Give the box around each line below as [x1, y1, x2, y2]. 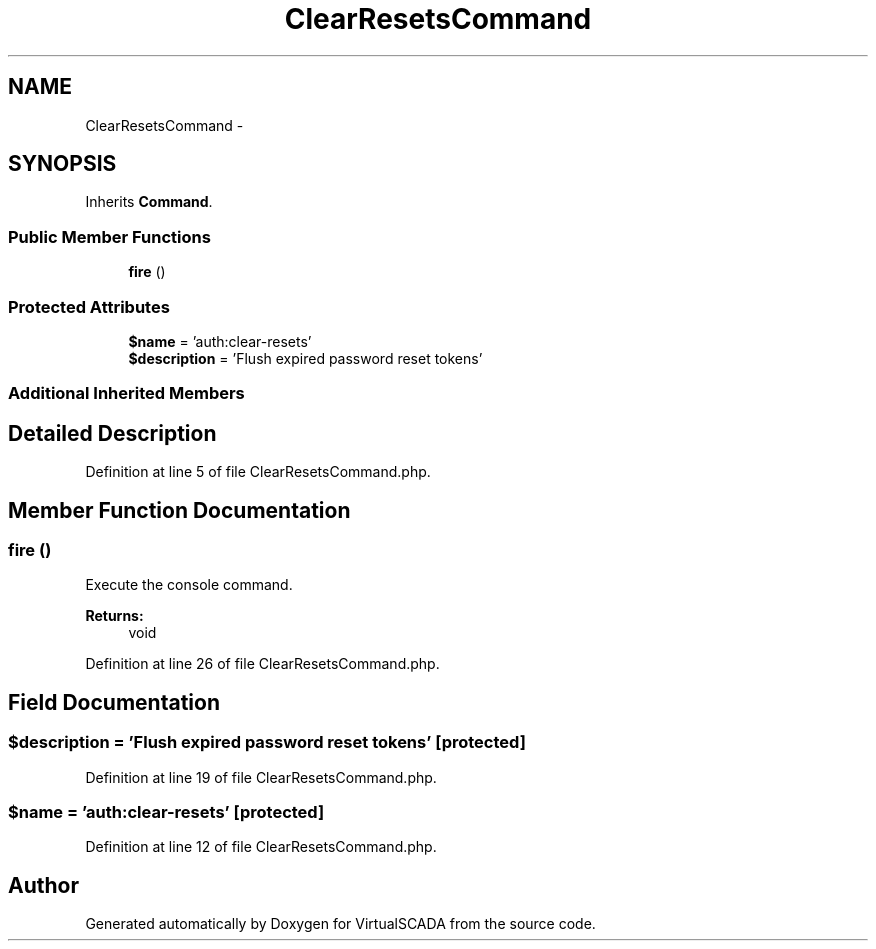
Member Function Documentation [8, 497, 351, 523]
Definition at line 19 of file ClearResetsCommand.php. [85, 768, 437, 786]
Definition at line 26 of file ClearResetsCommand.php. [85, 655, 440, 673]
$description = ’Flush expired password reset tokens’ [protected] [8, 732, 526, 753]
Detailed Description [8, 420, 217, 446]
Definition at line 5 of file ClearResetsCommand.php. [85, 463, 431, 481]
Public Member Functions [8, 226, 211, 247]
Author [8, 872, 79, 898]
